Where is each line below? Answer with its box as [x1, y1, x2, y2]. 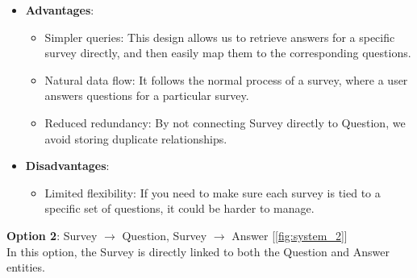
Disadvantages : [25, 157, 110, 174]
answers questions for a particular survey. [44, 87, 249, 104]
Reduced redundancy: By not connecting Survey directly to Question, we [44, 114, 406, 131]
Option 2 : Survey [6, 226, 98, 243]
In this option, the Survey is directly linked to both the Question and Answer [6, 243, 390, 259]
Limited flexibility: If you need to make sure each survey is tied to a [44, 184, 381, 201]
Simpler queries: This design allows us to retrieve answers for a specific [44, 28, 395, 45]
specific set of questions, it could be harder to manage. [44, 200, 315, 217]
